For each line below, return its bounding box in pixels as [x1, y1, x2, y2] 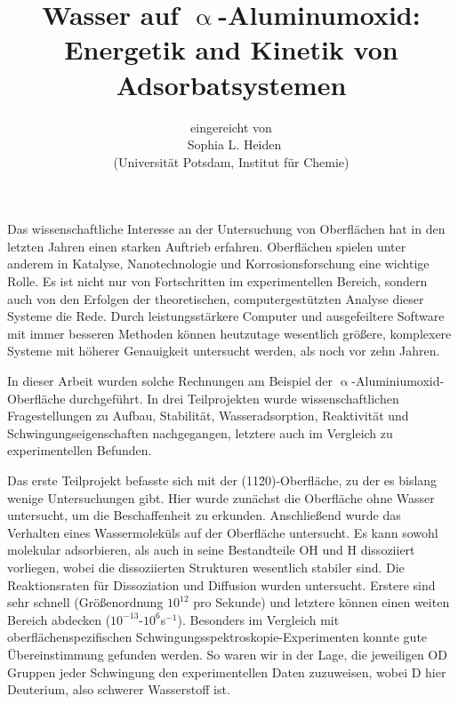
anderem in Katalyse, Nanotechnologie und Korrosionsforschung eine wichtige [7, 254, 430, 273]
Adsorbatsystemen [116, 66, 347, 102]
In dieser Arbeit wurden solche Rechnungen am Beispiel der [7, 372, 333, 390]
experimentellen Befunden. [7, 441, 152, 460]
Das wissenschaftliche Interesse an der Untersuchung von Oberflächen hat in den [7, 220, 446, 238]
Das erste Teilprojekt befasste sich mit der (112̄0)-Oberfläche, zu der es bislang [7, 471, 438, 489]
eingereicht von [190, 117, 272, 136]
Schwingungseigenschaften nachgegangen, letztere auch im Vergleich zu [7, 423, 393, 442]
